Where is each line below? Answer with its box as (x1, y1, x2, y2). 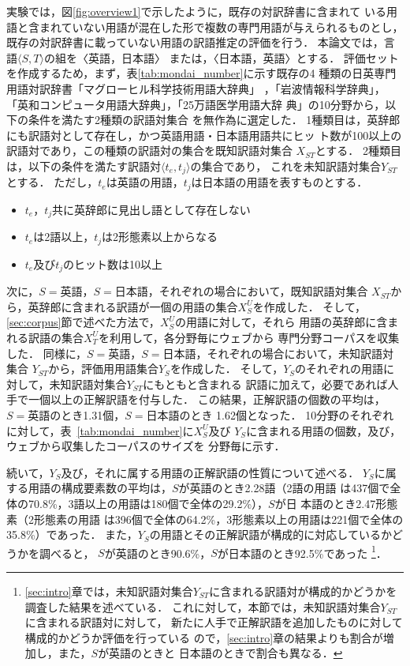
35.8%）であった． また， (6, 526, 138, 543)
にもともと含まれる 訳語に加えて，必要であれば (143, 375, 388, 392)
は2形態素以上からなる (102, 228, 218, 245)
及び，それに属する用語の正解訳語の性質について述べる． (61, 464, 360, 480)
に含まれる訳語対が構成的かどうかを (209, 582, 397, 599)
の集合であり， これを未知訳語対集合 (190, 157, 381, 174)
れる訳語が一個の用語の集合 (94, 298, 238, 314)
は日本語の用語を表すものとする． (191, 174, 368, 190)
